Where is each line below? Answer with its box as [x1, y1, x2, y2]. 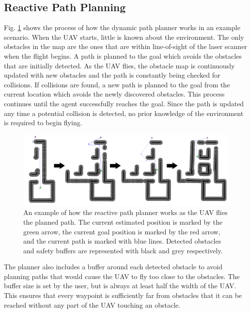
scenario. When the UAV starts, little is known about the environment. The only [4, 32, 244, 42]
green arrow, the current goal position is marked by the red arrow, [23, 226, 220, 236]
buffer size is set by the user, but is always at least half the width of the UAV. [4, 280, 236, 291]
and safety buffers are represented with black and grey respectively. [23, 245, 223, 255]
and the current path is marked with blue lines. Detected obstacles [23, 236, 221, 246]
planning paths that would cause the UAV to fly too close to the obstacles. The [4, 271, 240, 281]
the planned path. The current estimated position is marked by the [23, 216, 223, 227]
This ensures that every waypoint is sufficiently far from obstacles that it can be [4, 290, 242, 300]
